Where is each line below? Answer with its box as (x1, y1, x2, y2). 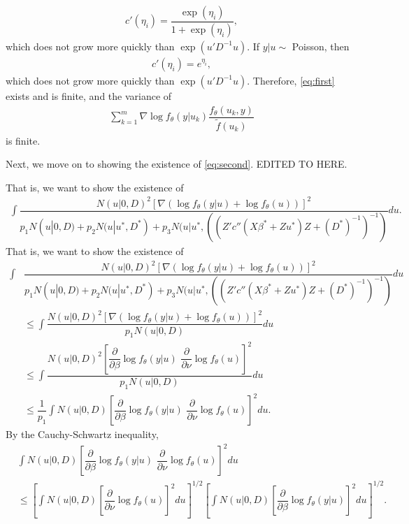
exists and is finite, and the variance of (6, 88, 172, 103)
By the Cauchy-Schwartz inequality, (6, 427, 159, 442)
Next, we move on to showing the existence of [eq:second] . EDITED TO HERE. (6, 157, 347, 171)
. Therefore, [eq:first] (247, 73, 335, 87)
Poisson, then (292, 38, 350, 53)
